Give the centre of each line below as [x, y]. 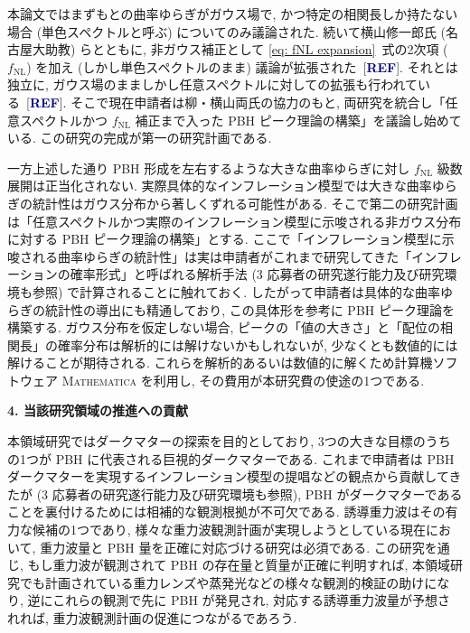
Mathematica [99, 380]
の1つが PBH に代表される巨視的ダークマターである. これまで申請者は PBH [231, 458]
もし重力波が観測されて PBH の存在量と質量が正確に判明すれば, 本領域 [239, 565]
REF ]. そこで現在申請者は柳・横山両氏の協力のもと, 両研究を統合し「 [237, 102]
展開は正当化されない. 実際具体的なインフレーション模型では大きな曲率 [220, 186]
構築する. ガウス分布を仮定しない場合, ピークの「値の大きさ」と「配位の [224, 327]
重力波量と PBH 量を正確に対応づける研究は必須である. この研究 [232, 547]
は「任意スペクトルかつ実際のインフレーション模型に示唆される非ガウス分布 [235, 221]
